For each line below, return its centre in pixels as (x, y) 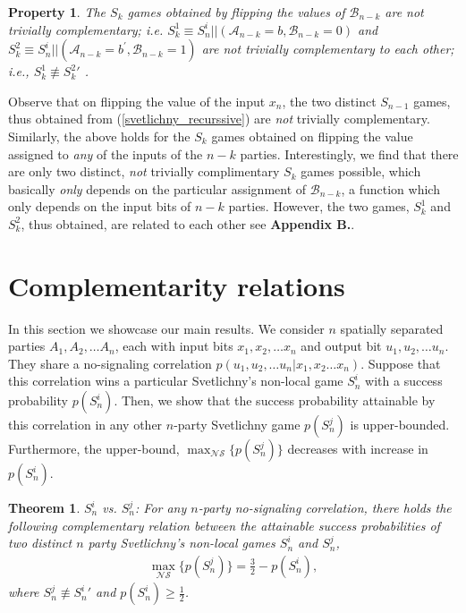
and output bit (341, 346)
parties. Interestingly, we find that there (349, 153)
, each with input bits (174, 346)
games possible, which (361, 171)
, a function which (390, 188)
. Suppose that (401, 363)
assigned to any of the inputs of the (106, 153)
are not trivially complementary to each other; (328, 49)
